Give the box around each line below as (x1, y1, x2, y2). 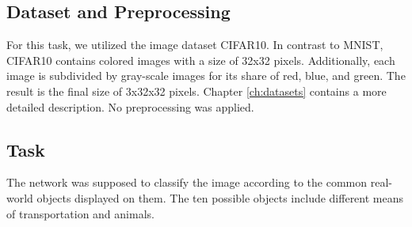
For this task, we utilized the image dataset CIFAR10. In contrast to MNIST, (6, 36, 383, 53)
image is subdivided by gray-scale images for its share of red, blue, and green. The (6, 67, 406, 84)
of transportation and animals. (6, 205, 154, 221)
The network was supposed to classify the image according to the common (6, 174, 368, 191)
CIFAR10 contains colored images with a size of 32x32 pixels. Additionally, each (6, 51, 395, 68)
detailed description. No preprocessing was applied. (6, 98, 254, 115)
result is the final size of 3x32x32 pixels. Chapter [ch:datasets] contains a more (6, 82, 387, 99)
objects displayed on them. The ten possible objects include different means (36, 189, 404, 206)
